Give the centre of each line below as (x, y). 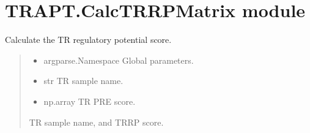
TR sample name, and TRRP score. (96, 122)
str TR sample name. (83, 81)
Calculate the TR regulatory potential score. (88, 40)
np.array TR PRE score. (90, 101)
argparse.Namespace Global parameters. (119, 60)
